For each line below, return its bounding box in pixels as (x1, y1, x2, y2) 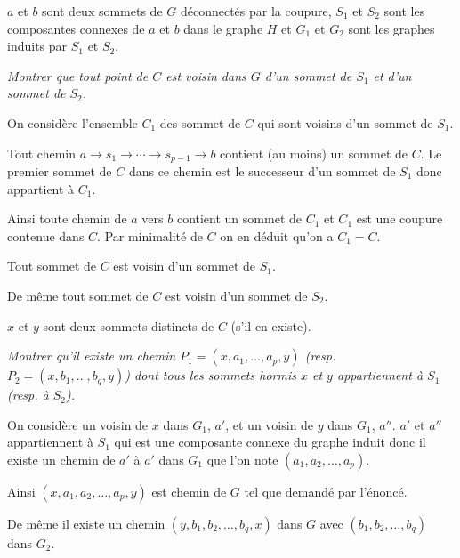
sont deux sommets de (42, 2, 163, 20)
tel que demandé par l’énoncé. (244, 481, 408, 500)
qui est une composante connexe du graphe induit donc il (114, 433, 426, 451)
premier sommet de (7, 162, 112, 181)
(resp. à (7, 385, 49, 404)
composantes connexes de (7, 19, 145, 37)
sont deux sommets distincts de (43, 316, 214, 335)
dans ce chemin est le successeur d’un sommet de (128, 162, 396, 181)
